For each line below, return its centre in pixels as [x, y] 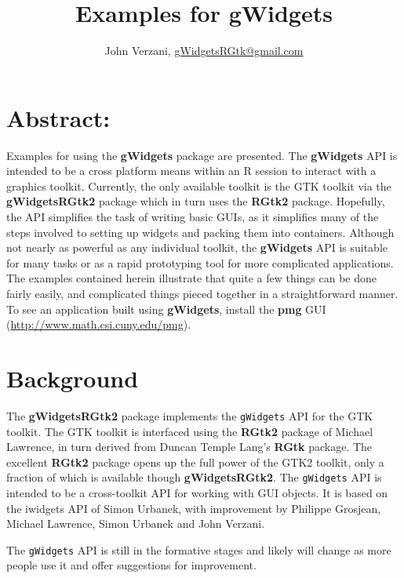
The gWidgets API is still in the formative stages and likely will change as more [199, 549]
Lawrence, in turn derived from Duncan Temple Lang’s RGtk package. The [189, 447]
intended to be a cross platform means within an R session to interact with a [191, 171]
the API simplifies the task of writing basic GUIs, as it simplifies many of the [193, 217]
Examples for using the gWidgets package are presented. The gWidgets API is [202, 155]
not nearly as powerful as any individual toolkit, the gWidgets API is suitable [197, 247]
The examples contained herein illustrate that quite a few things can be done [192, 278]
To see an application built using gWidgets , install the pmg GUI [166, 309]
